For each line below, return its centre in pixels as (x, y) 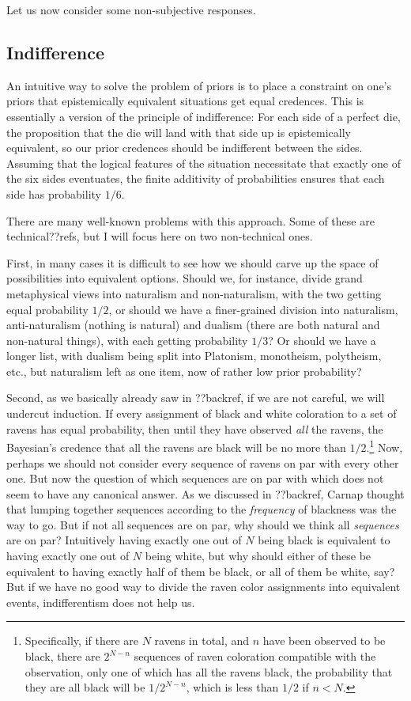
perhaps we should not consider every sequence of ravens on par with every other (203, 462)
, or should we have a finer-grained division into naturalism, (253, 309)
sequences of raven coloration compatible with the (255, 656)
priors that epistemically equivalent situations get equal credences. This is (185, 101)
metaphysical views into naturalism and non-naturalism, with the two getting (194, 293)
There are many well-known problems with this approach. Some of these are (190, 220)
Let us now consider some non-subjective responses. (131, 9)
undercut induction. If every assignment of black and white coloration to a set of (202, 413)
